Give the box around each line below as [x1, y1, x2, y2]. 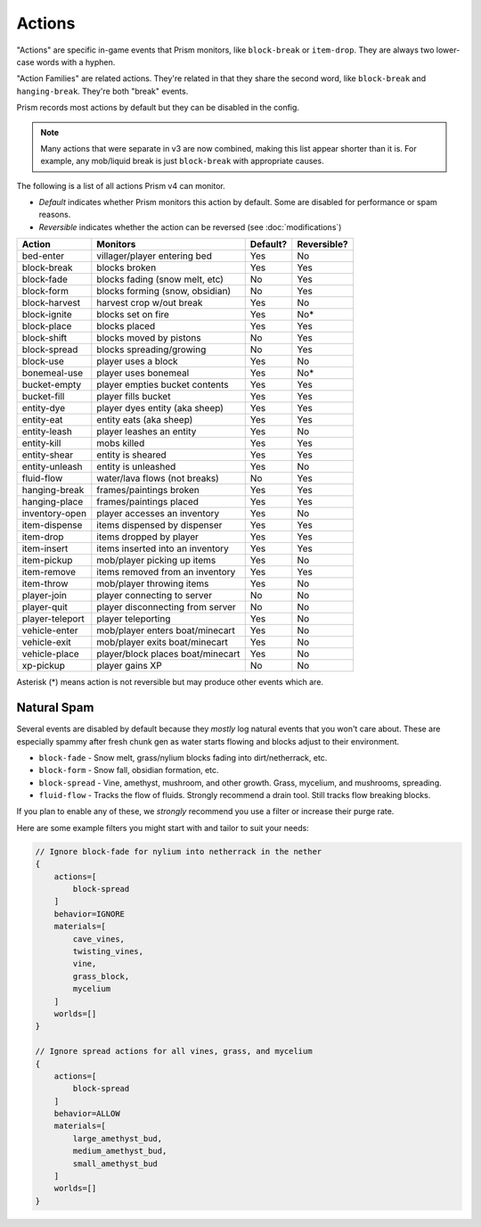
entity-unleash [21, 460, 84, 473]
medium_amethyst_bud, [72, 1146, 167, 1157]
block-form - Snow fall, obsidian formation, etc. [38, 765, 219, 776]
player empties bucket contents [96, 379, 229, 391]
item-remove [21, 566, 76, 579]
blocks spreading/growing [96, 343, 207, 356]
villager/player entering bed [96, 250, 213, 262]
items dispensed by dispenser [96, 519, 223, 531]
